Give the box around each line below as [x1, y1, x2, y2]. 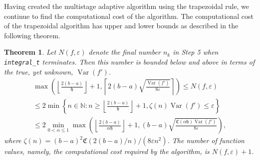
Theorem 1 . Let [4, 47, 56, 57]
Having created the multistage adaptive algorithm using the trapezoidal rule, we [4, 1, 250, 11]
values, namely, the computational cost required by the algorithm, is [4, 146, 210, 157]
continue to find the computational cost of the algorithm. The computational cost [4, 10, 254, 21]
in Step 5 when [173, 47, 219, 57]
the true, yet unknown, [4, 66, 73, 77]
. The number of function [167, 135, 245, 146]
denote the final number [88, 47, 161, 57]
